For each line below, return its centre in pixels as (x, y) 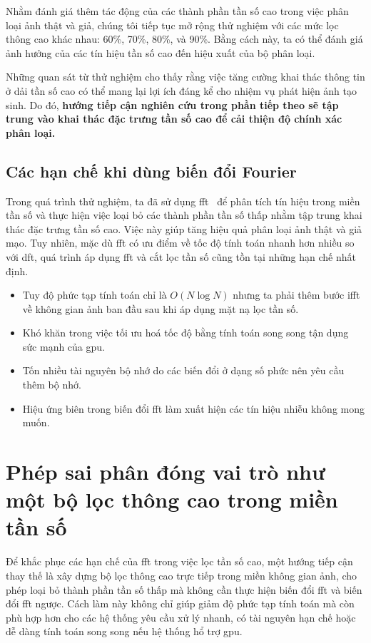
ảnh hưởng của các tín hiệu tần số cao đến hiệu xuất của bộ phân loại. (161, 52)
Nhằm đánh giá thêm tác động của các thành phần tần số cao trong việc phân (177, 11)
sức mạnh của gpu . (64, 346)
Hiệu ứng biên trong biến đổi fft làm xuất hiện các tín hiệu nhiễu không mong (193, 408)
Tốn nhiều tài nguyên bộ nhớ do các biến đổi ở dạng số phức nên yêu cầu (183, 370)
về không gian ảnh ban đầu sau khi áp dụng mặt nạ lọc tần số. (161, 308)
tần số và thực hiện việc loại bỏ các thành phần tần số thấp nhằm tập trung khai (184, 215)
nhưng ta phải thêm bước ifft (296, 295)
